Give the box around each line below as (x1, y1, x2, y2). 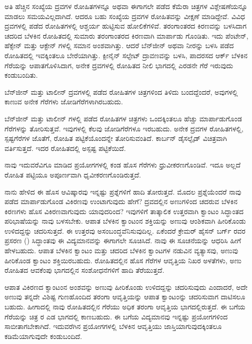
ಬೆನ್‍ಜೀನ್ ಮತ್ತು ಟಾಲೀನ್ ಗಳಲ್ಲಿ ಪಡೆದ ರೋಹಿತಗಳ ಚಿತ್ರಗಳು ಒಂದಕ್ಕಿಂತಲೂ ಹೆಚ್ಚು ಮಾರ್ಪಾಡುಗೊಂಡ (5, 113, 242, 123)
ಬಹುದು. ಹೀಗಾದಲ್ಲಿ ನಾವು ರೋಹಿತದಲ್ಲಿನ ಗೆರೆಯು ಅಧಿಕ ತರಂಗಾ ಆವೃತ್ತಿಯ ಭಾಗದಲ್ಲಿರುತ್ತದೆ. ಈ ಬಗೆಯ (5, 301, 245, 312)
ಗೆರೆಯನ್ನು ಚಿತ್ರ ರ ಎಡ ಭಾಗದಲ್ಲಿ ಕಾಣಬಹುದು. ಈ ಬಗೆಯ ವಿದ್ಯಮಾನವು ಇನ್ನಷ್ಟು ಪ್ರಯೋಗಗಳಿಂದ (5, 311, 228, 321)
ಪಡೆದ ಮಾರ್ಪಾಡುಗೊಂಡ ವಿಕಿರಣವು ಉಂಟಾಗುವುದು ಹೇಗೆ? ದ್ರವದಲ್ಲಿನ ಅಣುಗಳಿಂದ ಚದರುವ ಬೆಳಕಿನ (5, 196, 237, 207)
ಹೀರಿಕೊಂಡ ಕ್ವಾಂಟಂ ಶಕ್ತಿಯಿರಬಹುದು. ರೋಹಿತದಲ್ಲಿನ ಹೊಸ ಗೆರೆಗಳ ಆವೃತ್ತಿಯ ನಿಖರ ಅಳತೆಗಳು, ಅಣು (5, 255, 242, 265)
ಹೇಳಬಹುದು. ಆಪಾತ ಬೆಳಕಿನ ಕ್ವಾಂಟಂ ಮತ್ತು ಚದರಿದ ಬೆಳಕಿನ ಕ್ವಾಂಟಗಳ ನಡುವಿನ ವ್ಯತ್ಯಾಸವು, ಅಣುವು (5, 245, 238, 256)
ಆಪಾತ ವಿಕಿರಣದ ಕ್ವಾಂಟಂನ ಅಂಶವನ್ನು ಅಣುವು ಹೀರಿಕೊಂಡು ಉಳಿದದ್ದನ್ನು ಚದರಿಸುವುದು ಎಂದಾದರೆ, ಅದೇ (5, 281, 248, 292)
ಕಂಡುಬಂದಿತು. (5, 70, 38, 80)
